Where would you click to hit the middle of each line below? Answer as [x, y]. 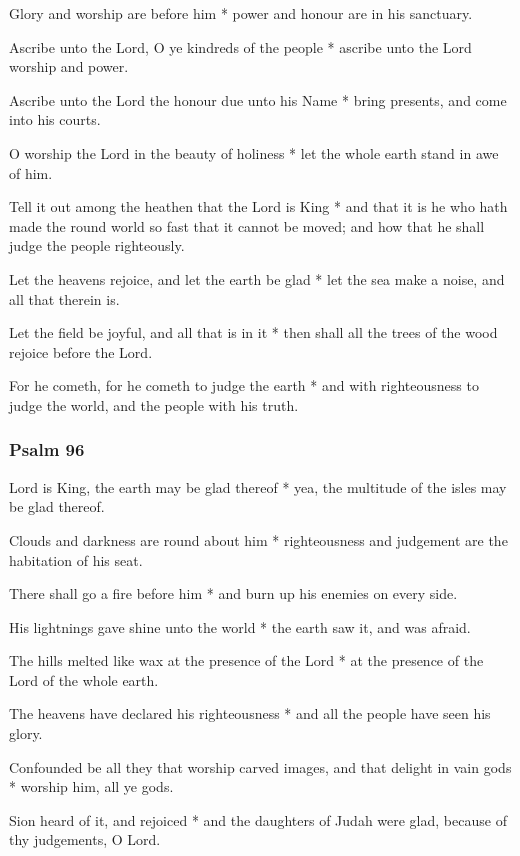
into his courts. [55, 119]
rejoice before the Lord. [81, 351]
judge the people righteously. [97, 245]
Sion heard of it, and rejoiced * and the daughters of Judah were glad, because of [258, 819]
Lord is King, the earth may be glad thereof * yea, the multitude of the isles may [258, 486]
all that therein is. [64, 298]
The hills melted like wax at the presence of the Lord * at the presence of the [246, 660]
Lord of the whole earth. [84, 679]
